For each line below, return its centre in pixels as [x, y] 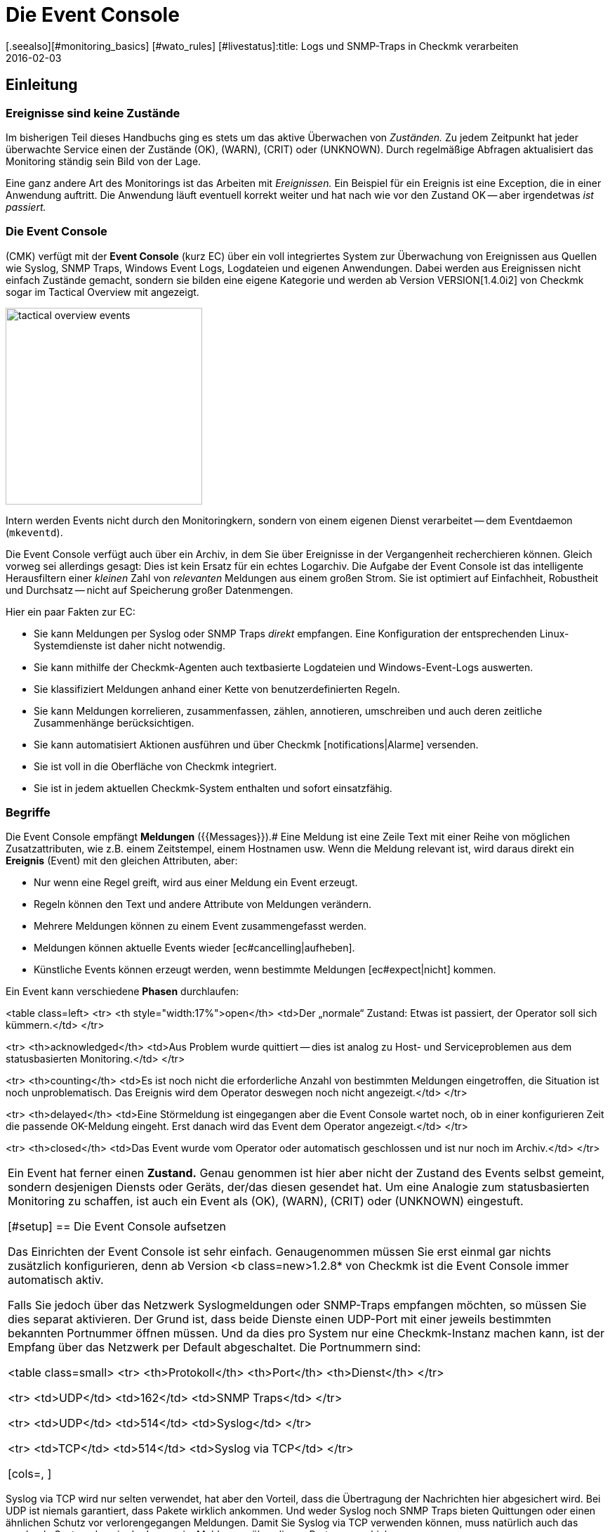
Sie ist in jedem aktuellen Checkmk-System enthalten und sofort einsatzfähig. [213, 788]
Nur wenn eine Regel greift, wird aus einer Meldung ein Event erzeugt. [196, 883]
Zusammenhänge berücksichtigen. [114, 722]
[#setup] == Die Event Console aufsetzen [117, 1227]
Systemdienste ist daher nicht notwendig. [130, 645]
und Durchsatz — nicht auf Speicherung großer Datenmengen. [150, 590]
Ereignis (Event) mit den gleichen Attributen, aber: [122, 861]
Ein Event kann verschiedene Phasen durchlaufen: [122, 992]
